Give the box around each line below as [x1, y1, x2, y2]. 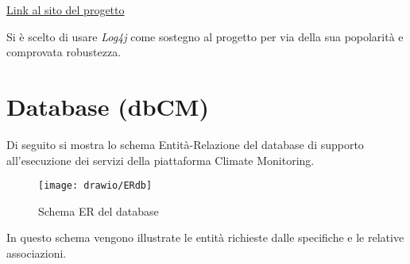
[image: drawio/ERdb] [38, 180, 153, 192]
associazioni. [6, 244, 67, 261]
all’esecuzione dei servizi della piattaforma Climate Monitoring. [6, 151, 315, 168]
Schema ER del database [38, 202, 159, 219]
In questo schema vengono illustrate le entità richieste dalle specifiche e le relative [6, 229, 404, 246]
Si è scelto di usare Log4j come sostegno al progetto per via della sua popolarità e [6, 28, 404, 44]
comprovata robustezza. [6, 44, 122, 60]
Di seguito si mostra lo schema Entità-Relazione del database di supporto [6, 136, 364, 152]
